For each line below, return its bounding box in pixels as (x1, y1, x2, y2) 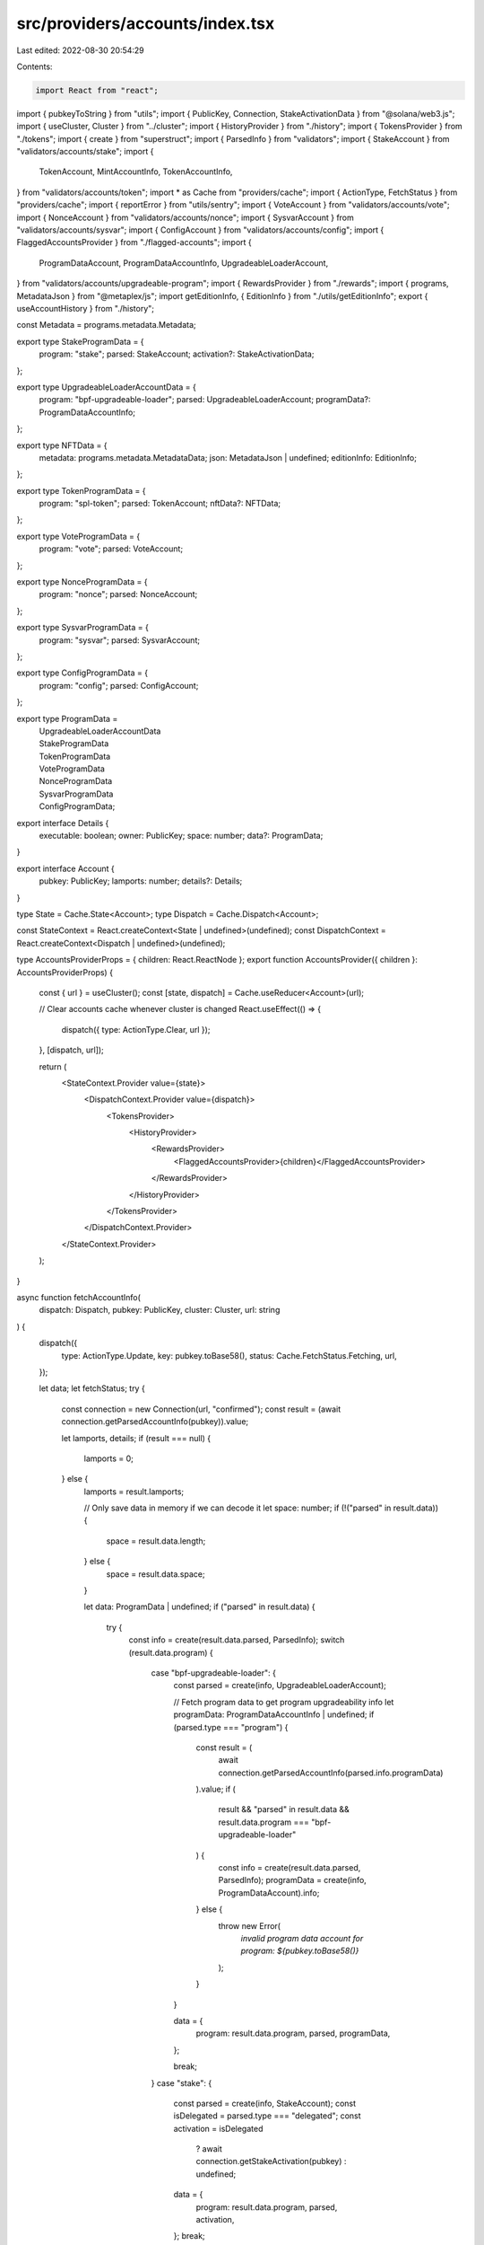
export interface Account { (16, 863, 116, 874)
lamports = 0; (83, 1453, 134, 1464)
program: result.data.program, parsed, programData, (195, 2028, 391, 2038)
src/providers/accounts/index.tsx (16, 13, 275, 33)
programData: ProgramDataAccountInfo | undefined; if (173, 1709, 375, 1720)
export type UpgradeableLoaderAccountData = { (16, 382, 196, 392)
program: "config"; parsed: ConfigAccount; (39, 680, 199, 691)
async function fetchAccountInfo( (16, 1291, 141, 1302)
